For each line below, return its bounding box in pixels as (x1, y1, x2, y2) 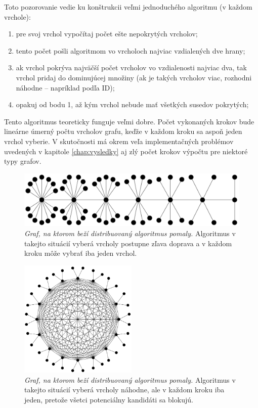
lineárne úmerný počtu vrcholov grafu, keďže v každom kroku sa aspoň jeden (4, 126, 242, 137)
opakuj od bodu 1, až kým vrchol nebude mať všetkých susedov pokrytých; (16, 99, 249, 110)
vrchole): (4, 11, 31, 22)
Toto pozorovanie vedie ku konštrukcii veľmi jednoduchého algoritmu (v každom (4, 2, 252, 12)
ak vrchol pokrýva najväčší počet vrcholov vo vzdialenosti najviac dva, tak (16, 62, 247, 73)
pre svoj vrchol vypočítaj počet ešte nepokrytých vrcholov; (16, 28, 198, 39)
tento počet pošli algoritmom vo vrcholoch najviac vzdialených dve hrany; (16, 45, 245, 56)
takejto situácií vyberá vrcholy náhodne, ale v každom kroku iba (24, 384, 225, 395)
